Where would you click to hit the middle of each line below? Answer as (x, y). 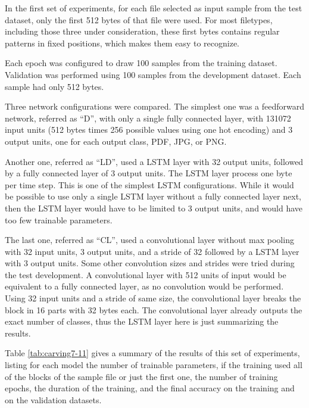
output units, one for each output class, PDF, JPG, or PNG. (116, 141)
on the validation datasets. (53, 399)
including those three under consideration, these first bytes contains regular (142, 31)
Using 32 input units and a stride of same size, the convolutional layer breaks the (153, 298)
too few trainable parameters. (59, 219)
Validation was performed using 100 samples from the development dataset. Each (153, 74)
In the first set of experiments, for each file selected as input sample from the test (154, 8)
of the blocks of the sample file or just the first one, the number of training (141, 376)
